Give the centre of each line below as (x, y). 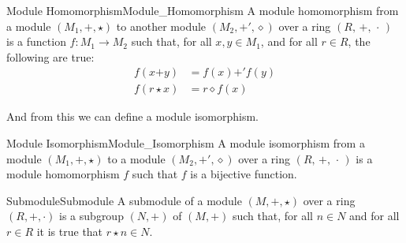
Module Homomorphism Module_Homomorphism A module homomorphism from (203, 10)
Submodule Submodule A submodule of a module (124, 200)
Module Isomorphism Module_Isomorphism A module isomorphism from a (186, 143)
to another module (161, 26)
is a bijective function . (244, 174)
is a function (36, 41)
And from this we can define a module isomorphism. (132, 116)
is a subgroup (91, 216)
